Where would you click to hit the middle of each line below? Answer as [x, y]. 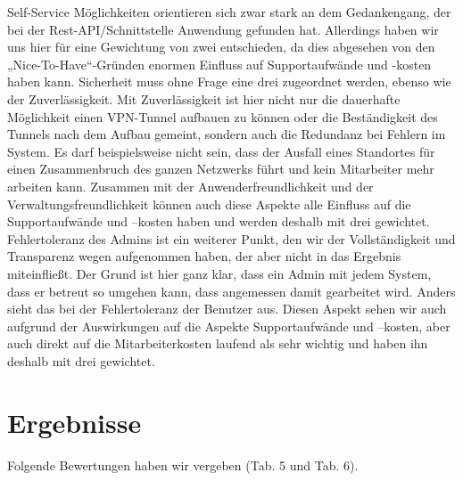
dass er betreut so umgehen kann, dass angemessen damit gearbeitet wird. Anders [231, 291]
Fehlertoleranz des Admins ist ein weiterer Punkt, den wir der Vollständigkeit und [231, 238]
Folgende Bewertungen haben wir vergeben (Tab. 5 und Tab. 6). [183, 465]
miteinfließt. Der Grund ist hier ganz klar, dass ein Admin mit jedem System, [219, 273]
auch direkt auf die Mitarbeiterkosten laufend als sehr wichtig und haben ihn [218, 343]
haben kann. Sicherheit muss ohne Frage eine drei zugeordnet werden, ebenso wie [229, 82]
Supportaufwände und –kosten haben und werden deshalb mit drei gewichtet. [219, 221]
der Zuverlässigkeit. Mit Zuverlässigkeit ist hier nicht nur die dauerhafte [204, 98]
